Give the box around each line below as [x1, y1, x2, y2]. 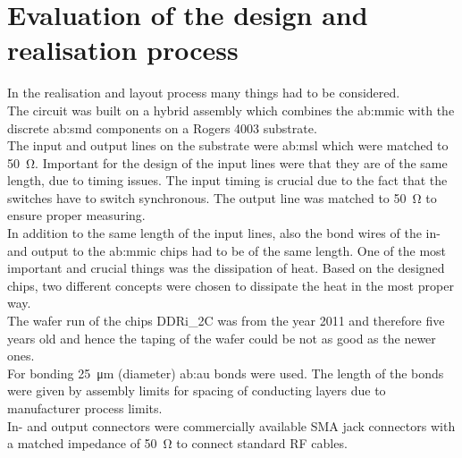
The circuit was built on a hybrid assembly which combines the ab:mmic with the [7, 100, 455, 119]
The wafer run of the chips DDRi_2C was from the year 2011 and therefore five [7, 311, 445, 330]
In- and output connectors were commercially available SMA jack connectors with [7, 416, 456, 435]
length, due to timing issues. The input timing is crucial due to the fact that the [7, 171, 448, 190]
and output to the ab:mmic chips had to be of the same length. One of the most [7, 241, 447, 259]
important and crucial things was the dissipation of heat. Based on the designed [7, 259, 445, 277]
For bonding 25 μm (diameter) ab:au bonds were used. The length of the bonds [7, 363, 444, 382]
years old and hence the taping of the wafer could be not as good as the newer [7, 328, 436, 347]
